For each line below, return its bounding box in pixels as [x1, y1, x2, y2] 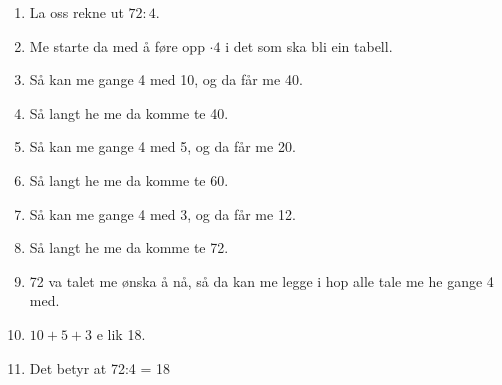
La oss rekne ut [29, 2, 124, 22]
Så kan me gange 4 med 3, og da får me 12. [29, 203, 296, 224]
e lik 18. [96, 323, 146, 344]
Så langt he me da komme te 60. [29, 169, 229, 190]
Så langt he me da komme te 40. [29, 102, 229, 123]
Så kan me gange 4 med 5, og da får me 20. [29, 136, 296, 157]
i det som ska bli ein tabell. [225, 35, 393, 56]
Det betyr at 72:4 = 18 [29, 357, 171, 378]
